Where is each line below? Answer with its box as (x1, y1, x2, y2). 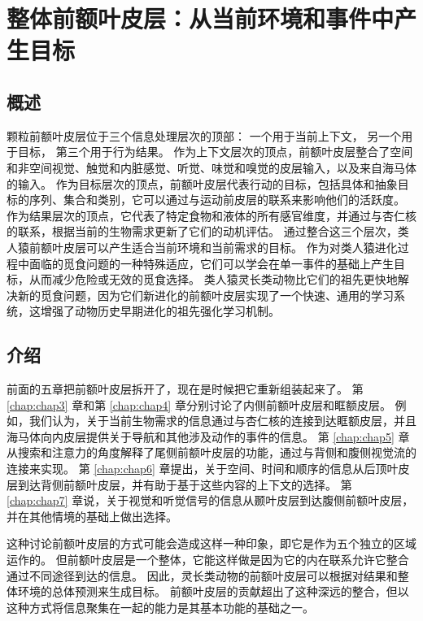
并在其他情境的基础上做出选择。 (7, 507, 177, 524)
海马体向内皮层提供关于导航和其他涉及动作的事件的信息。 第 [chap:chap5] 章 (7, 428, 410, 445)
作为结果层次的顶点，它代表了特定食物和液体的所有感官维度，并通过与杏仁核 (7, 206, 416, 224)
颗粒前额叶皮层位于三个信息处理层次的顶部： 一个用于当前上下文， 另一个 (7, 127, 402, 144)
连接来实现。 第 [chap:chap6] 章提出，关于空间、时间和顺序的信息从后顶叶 (7, 460, 399, 477)
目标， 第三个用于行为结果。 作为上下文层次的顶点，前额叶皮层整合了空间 (17, 143, 413, 160)
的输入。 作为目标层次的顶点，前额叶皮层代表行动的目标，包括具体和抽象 (7, 175, 398, 192)
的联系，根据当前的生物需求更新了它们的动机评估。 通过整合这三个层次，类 (7, 223, 409, 240)
